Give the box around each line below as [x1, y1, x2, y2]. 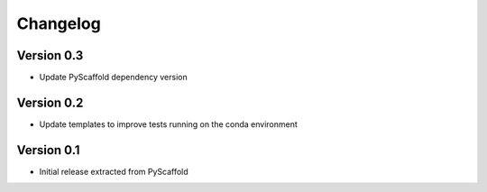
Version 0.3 [16, 48, 84, 63]
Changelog [16, 14, 101, 33]
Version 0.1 [16, 142, 80, 158]
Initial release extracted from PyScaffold [39, 166, 188, 177]
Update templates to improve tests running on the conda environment [39, 118, 298, 130]
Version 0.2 [16, 95, 84, 110]
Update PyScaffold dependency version [39, 72, 188, 83]
